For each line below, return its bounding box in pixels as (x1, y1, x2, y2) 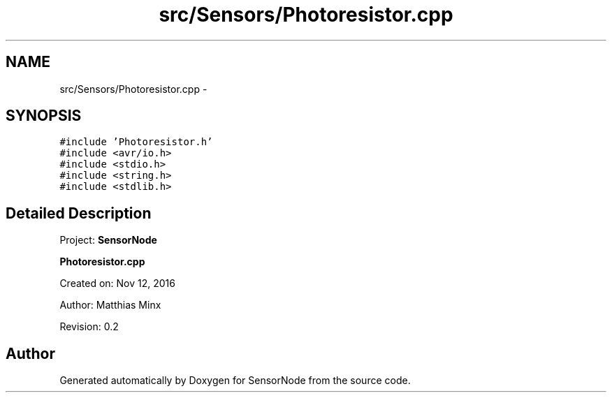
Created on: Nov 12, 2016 (59, 277, 175, 290)
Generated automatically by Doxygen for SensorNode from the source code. (59, 374, 411, 387)
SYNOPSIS (6, 107, 82, 125)
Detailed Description (6, 204, 152, 222)
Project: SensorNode (59, 234, 157, 246)
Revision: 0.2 (59, 320, 119, 333)
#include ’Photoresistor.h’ (59, 136, 213, 148)
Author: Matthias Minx (59, 299, 161, 311)
